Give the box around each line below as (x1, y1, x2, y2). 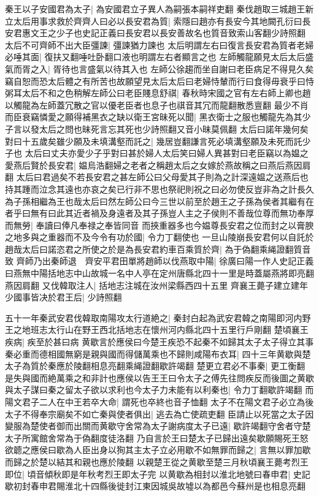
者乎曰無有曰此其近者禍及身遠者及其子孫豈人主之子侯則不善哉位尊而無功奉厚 (5, 207, 314, 219)
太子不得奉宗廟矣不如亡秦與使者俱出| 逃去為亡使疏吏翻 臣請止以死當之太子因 (5, 407, 314, 420)
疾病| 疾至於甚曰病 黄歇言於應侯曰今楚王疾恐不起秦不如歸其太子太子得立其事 (5, 335, 314, 348)
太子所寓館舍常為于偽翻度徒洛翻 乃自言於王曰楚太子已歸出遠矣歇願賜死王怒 (5, 431, 309, 444)
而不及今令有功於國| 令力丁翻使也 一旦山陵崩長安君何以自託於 (64, 231, 314, 243)
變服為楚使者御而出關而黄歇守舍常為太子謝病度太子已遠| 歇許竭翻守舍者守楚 (5, 419, 311, 432)
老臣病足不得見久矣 (236, 62, 314, 75)
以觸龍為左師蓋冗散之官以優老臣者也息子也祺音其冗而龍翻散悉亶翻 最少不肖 (5, 98, 309, 111)
